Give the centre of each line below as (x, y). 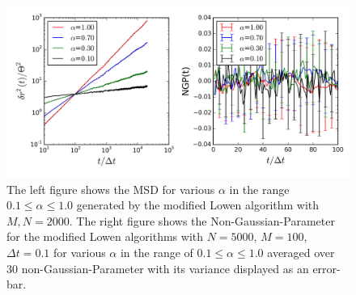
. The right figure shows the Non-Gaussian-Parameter (202, 220)
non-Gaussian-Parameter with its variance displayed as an (165, 268)
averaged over (301, 252)
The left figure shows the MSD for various (111, 189)
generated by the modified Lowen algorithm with (198, 205)
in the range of (157, 252)
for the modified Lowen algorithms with (105, 236)
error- (326, 268)
